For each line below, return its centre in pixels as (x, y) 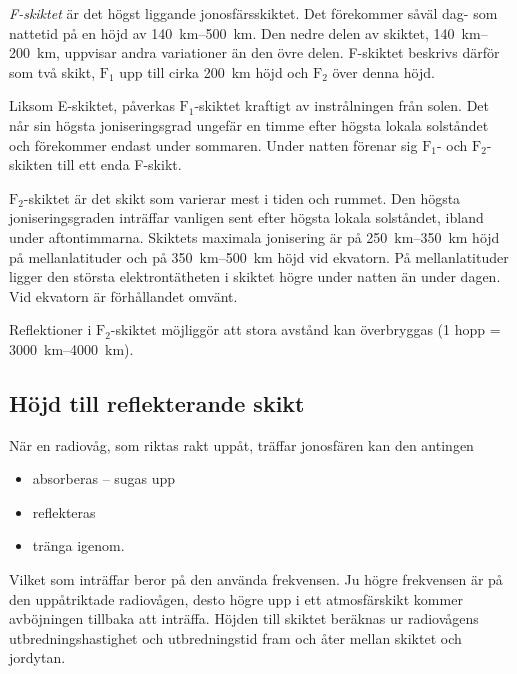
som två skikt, (52, 71)
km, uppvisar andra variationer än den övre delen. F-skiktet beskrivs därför (268, 52)
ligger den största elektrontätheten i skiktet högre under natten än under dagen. (255, 276)
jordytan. (37, 657)
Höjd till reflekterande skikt (157, 402)
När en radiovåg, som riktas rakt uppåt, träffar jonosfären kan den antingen (241, 444)
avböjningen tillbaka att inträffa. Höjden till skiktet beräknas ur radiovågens (244, 618)
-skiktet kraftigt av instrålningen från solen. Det (342, 105)
